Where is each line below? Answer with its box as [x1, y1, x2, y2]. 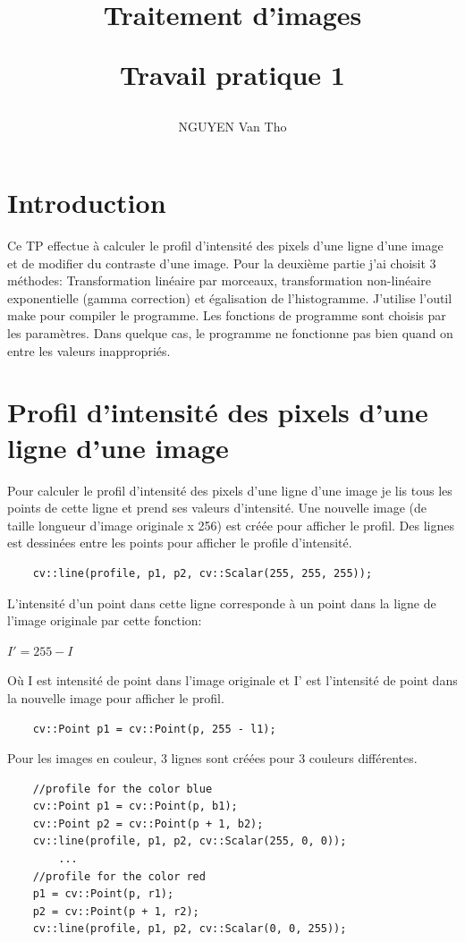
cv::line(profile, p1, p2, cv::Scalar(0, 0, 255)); [32, 922, 347, 936]
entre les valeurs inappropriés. [7, 341, 171, 360]
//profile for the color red [32, 870, 206, 883]
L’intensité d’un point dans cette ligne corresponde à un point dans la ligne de [7, 593, 436, 612]
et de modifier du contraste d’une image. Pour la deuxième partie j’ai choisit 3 [7, 253, 436, 272]
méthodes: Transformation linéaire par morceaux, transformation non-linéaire [7, 271, 431, 290]
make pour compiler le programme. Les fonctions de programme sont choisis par [7, 306, 446, 325]
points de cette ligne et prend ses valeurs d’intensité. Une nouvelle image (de [7, 498, 427, 517]
